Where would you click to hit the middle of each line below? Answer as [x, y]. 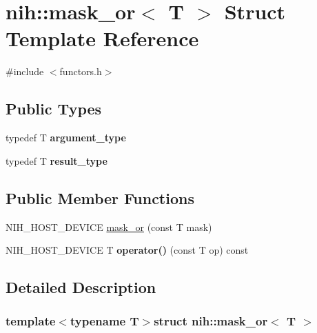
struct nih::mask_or [211, 321]
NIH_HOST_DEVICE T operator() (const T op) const [127, 250]
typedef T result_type [57, 160]
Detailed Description [81, 287]
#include [25, 71]
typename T [104, 321]
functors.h [81, 71]
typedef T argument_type [66, 138]
